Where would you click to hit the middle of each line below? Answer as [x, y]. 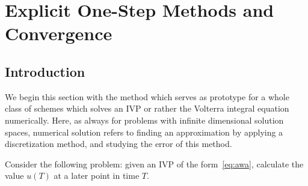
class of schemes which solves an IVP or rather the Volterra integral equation [147, 108]
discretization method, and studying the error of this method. [119, 144]
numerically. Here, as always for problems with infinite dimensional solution [144, 120]
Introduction [45, 71]
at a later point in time [97, 175]
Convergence [59, 33]
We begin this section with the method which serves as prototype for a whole [147, 96]
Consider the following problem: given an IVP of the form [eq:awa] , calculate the [154, 163]
